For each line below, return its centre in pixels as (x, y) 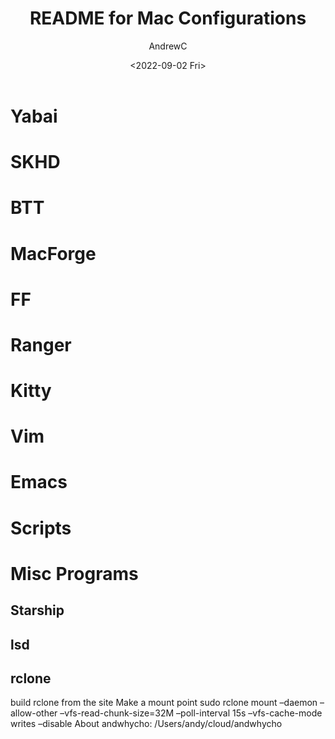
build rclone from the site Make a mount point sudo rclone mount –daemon (164, 703)
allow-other (34, 713)
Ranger (41, 344)
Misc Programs (74, 573)
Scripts (41, 528)
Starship (37, 610)
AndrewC (168, 46)
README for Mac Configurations (168, 18)
